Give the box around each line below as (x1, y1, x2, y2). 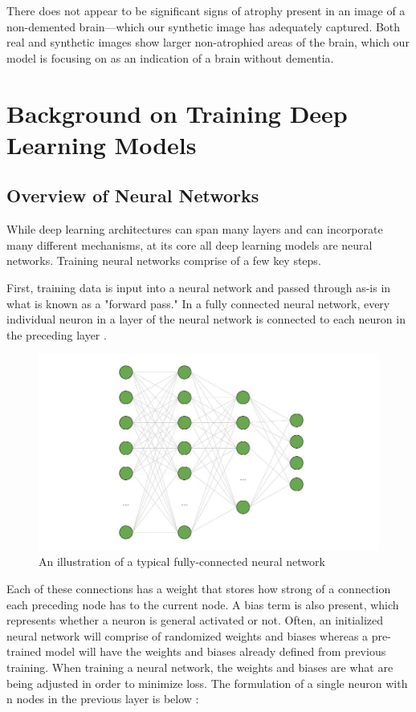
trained (6, 643, 42, 660)
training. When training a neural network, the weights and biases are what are (6, 658, 394, 675)
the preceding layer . (6, 326, 107, 343)
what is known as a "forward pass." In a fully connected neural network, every (6, 295, 390, 311)
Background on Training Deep (6, 96, 348, 129)
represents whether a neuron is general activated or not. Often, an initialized (6, 612, 384, 629)
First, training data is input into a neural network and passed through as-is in (6, 279, 391, 295)
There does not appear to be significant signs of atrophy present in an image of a (6, 2, 406, 18)
